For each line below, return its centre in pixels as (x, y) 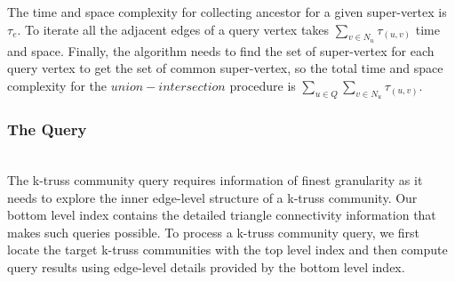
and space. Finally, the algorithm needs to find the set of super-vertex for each (221, 50)
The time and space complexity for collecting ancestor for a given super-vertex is (227, 12)
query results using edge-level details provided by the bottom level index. (206, 266)
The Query (47, 129)
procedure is (263, 85)
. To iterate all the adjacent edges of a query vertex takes (173, 29)
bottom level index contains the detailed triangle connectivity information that (222, 215)
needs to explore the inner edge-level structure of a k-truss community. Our (212, 197)
